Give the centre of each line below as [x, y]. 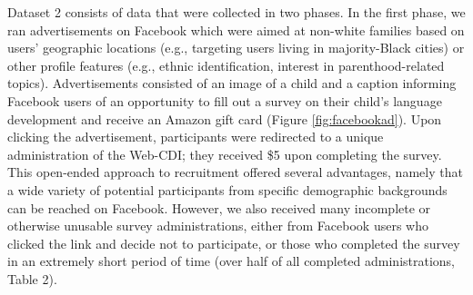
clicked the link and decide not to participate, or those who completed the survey [234, 243]
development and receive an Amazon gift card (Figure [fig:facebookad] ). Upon [225, 118]
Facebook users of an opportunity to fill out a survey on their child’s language [225, 100]
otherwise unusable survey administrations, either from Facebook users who [218, 226]
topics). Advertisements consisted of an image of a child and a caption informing [232, 83]
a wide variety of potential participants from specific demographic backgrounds [227, 189]
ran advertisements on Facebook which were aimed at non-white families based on [236, 29]
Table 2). [32, 278]
